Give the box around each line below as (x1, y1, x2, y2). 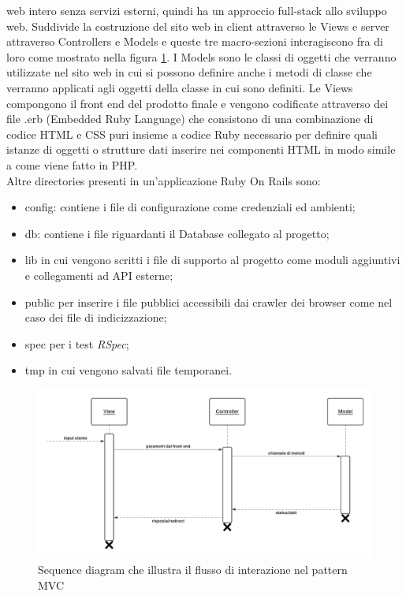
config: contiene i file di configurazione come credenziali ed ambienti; (24, 199, 356, 215)
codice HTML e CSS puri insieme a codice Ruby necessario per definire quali (6, 125, 378, 142)
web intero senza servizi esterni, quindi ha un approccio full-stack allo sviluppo (6, 2, 387, 18)
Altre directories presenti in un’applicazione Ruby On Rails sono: (6, 172, 321, 188)
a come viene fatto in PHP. (6, 156, 138, 173)
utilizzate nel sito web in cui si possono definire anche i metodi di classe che (6, 64, 372, 80)
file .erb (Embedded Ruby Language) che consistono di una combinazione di (6, 110, 374, 127)
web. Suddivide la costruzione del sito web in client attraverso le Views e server (6, 17, 389, 34)
